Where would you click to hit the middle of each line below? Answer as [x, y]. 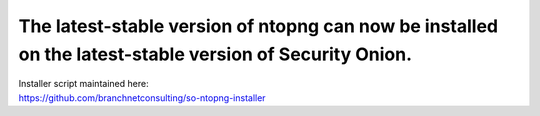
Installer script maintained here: [83, 84]
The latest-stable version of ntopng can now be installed [258, 26]
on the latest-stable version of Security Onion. [215, 54]
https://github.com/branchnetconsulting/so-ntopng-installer [142, 97]
